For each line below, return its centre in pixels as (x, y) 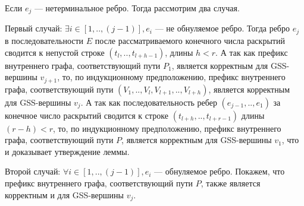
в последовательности (44, 40)
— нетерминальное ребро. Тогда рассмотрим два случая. (137, 8)
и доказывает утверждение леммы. (67, 151)
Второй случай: (33, 171)
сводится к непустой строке (55, 52)
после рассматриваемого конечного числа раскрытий (190, 40)
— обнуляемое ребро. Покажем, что (220, 171)
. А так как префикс (252, 52)
